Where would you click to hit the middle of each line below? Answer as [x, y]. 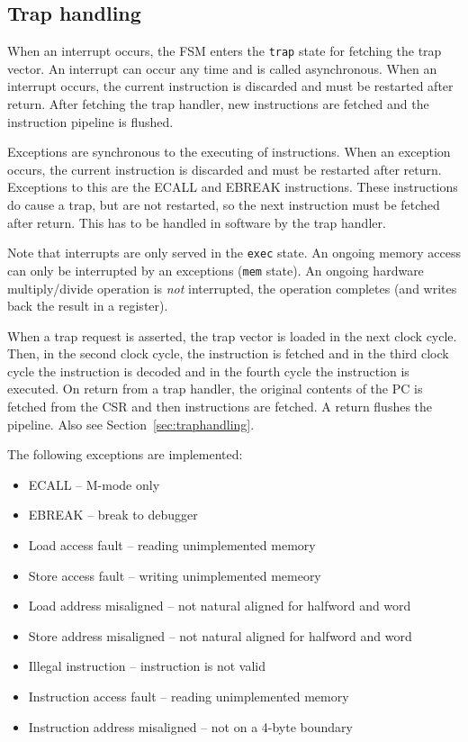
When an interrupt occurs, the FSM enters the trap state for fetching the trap [225, 51]
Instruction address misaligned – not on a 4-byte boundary [190, 726]
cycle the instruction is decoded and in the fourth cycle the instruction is [208, 371]
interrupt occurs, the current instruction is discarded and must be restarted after [230, 86]
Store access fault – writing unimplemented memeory [175, 575]
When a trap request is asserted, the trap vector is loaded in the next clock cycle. [232, 335]
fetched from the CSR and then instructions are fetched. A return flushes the [220, 407]
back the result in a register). [88, 306]
